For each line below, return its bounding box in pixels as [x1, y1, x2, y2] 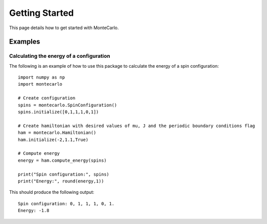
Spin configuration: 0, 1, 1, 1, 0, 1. [18, 201, 115, 206]
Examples [9, 38, 41, 46]
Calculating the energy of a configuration [9, 52, 111, 59]
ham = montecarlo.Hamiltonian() [18, 130, 96, 135]
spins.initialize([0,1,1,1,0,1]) [18, 109, 99, 115]
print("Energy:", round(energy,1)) [18, 178, 104, 184]
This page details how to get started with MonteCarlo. [9, 25, 119, 31]
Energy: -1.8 [18, 208, 49, 214]
